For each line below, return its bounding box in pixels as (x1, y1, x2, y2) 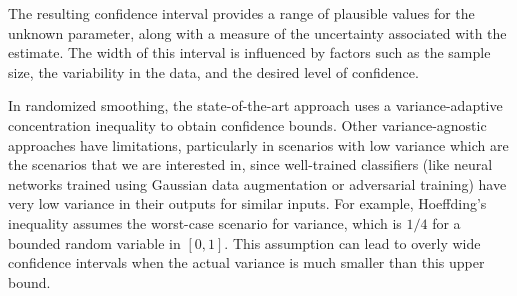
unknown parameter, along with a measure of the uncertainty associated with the (8, 22, 507, 43)
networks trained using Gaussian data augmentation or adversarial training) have (8, 173, 507, 194)
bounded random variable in (8, 232, 181, 253)
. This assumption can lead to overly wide (224, 232, 481, 253)
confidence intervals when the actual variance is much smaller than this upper (8, 252, 485, 273)
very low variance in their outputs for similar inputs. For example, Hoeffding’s (8, 193, 487, 214)
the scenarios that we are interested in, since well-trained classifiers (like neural (8, 154, 493, 175)
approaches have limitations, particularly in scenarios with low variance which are (8, 134, 509, 155)
